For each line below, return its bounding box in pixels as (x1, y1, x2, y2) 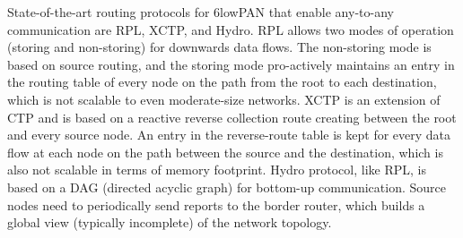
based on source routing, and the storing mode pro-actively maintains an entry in (7, 55, 455, 73)
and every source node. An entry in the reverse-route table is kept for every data (7, 125, 451, 144)
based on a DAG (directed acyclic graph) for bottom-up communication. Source (7, 177, 446, 196)
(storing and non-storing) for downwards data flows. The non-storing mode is (7, 38, 432, 56)
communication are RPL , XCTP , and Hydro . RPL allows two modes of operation (7, 20, 454, 38)
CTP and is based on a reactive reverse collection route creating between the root (7, 107, 457, 126)
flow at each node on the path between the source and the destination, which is (7, 142, 443, 161)
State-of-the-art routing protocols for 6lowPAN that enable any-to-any (7, 3, 394, 21)
